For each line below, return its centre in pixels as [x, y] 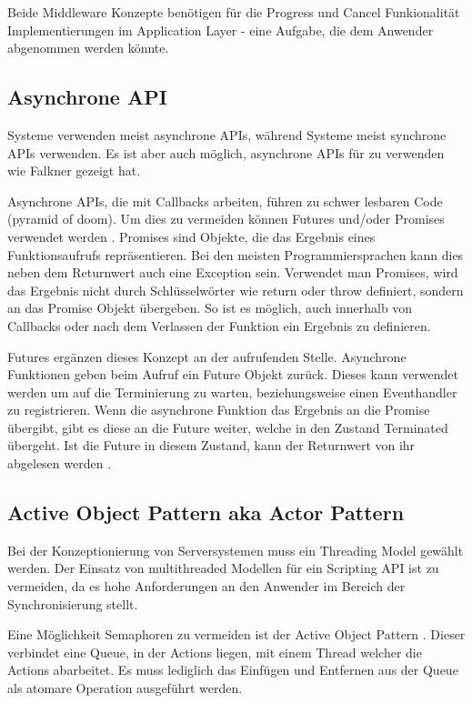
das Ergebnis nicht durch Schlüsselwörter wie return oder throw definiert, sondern [236, 290]
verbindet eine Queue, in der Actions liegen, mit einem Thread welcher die [215, 652]
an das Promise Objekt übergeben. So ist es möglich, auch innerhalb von [210, 308]
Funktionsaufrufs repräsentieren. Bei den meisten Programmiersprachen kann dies [236, 254]
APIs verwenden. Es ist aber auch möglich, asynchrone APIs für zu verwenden [226, 152]
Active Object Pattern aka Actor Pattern [206, 512]
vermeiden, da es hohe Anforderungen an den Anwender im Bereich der [206, 586]
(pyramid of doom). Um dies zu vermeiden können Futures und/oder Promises [226, 219]
